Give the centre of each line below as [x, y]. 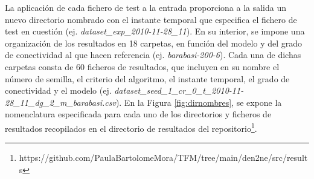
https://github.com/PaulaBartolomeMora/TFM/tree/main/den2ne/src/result [163, 158]
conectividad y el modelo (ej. [58, 90]
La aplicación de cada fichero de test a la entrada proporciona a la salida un [146, 7]
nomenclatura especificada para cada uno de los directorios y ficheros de [138, 114]
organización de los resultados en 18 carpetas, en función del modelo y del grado [154, 43]
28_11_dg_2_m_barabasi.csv [60, 102]
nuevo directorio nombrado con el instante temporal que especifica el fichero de [151, 19]
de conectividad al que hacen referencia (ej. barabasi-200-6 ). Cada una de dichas [153, 55]
